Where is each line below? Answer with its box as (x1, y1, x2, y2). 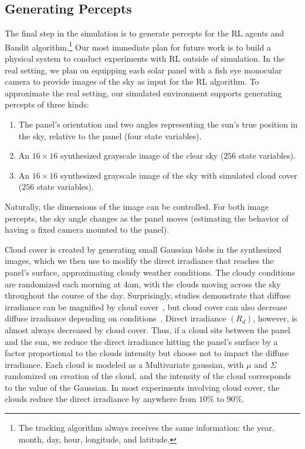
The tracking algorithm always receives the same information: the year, (18, 421, 274, 434)
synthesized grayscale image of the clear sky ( (60, 149, 224, 162)
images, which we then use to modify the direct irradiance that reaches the (5, 254, 274, 267)
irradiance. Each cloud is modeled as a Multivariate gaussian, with (5, 358, 244, 370)
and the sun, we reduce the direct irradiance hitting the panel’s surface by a (5, 335, 278, 347)
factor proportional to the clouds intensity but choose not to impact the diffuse (5, 347, 289, 359)
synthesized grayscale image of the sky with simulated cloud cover (60, 169, 297, 181)
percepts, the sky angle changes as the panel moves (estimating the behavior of (5, 212, 289, 224)
